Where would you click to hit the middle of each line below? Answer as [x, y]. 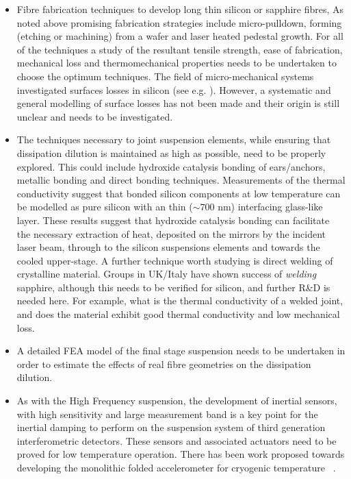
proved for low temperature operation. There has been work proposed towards [181, 454]
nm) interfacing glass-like [270, 207]
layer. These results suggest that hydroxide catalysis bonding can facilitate [173, 220]
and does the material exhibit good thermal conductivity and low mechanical [178, 314]
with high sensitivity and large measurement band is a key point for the [167, 414]
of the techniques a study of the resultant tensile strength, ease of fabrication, [180, 49]
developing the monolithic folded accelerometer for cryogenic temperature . [176, 467]
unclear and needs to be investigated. [95, 116]
